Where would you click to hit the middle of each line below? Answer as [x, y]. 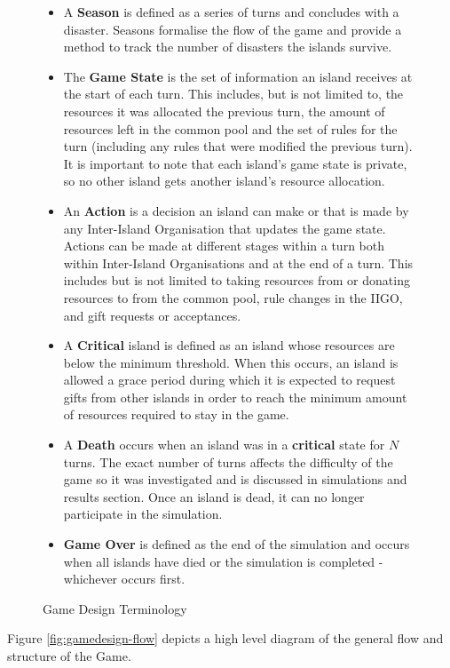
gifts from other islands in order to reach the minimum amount [235, 397]
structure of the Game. [69, 656]
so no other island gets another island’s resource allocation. [224, 181]
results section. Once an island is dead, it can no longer [214, 496]
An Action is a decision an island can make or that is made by [236, 210]
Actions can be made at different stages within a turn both [224, 246]
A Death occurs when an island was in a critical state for [224, 445]
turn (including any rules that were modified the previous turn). [238, 146]
